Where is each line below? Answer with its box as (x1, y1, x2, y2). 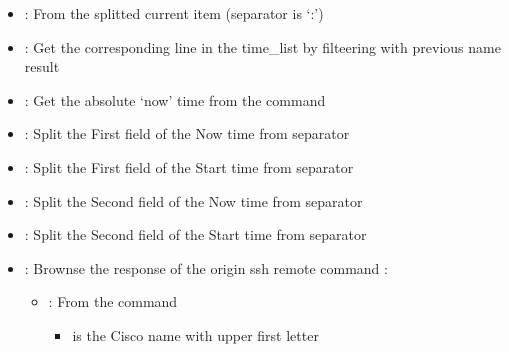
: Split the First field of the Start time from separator (24, 156, 354, 177)
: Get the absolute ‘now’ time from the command (24, 89, 326, 110)
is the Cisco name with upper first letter (72, 324, 319, 345)
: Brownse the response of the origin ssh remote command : (24, 257, 388, 278)
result (24, 56, 60, 77)
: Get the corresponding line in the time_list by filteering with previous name (24, 36, 501, 57)
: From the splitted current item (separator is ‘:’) (24, 3, 324, 23)
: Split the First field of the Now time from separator (24, 123, 350, 144)
